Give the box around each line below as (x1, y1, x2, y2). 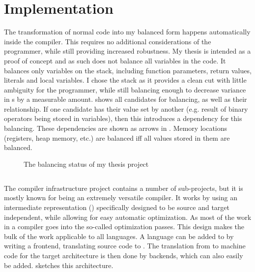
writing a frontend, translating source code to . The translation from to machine (4, 241, 246, 251)
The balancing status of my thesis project (24, 158, 149, 169)
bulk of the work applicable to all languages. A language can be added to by (4, 231, 234, 241)
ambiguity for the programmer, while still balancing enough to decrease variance (4, 84, 246, 94)
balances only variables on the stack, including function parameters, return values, (4, 65, 252, 75)
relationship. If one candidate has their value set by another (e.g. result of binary (4, 103, 248, 114)
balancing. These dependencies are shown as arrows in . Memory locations (4, 123, 227, 133)
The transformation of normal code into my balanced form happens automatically (4, 27, 251, 37)
